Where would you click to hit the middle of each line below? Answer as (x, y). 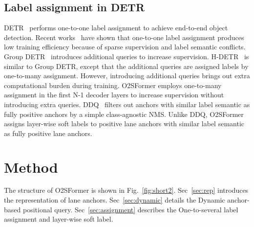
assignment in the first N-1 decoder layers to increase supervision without (114, 95)
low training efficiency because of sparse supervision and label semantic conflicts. (125, 47)
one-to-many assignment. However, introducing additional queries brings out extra (127, 76)
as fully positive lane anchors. (48, 133)
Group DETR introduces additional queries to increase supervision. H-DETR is (127, 56)
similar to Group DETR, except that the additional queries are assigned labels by (126, 66)
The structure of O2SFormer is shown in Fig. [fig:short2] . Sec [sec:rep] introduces (126, 190)
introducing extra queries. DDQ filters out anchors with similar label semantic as (127, 104)
